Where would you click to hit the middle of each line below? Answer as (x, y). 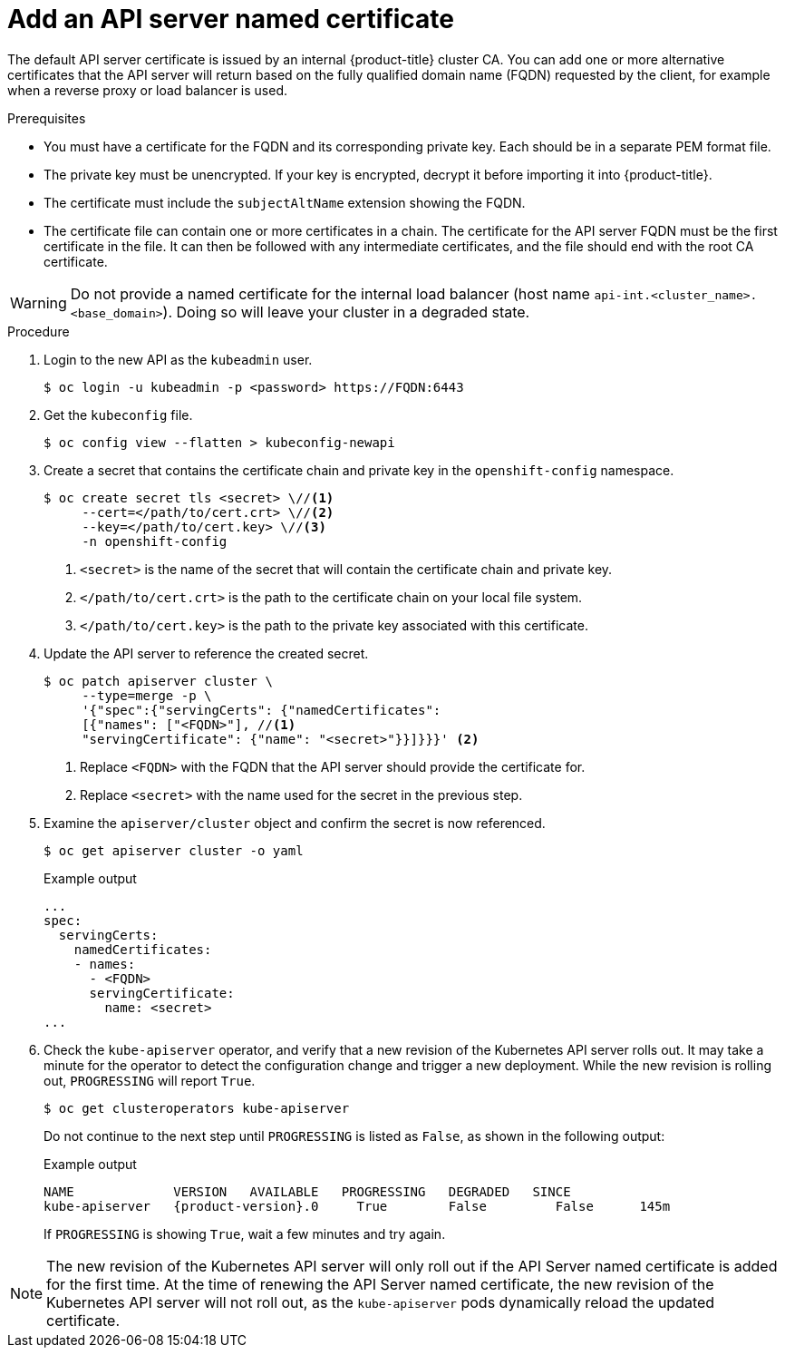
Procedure (39, 331)
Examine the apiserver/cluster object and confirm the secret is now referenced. (295, 823)
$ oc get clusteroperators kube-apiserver (197, 1108)
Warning (39, 302)
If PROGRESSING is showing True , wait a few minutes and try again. (245, 1233)
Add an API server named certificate (231, 19)
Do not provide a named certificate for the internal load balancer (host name (330, 293)
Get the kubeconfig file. (118, 414)
